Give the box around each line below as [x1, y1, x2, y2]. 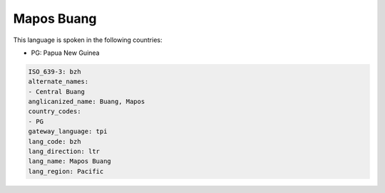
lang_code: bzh [28, 137, 81, 145]
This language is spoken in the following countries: [13, 36, 163, 44]
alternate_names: [28, 78, 89, 85]
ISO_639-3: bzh [28, 68, 81, 75]
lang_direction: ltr [28, 147, 100, 156]
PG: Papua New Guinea [31, 48, 100, 57]
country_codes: [28, 108, 81, 115]
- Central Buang [28, 88, 86, 95]
